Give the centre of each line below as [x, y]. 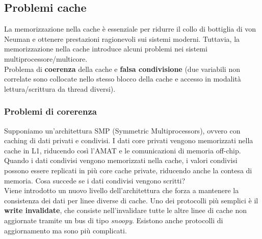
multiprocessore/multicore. [46, 58]
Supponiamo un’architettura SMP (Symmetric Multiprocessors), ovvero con [122, 130]
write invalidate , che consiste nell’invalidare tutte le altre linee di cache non [126, 210]
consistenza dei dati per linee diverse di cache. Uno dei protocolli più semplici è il [131, 200]
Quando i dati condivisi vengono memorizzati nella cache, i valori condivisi [121, 160]
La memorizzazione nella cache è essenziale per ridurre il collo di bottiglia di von [130, 29]
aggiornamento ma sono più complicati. [65, 230]
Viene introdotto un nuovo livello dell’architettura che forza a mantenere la [122, 190]
